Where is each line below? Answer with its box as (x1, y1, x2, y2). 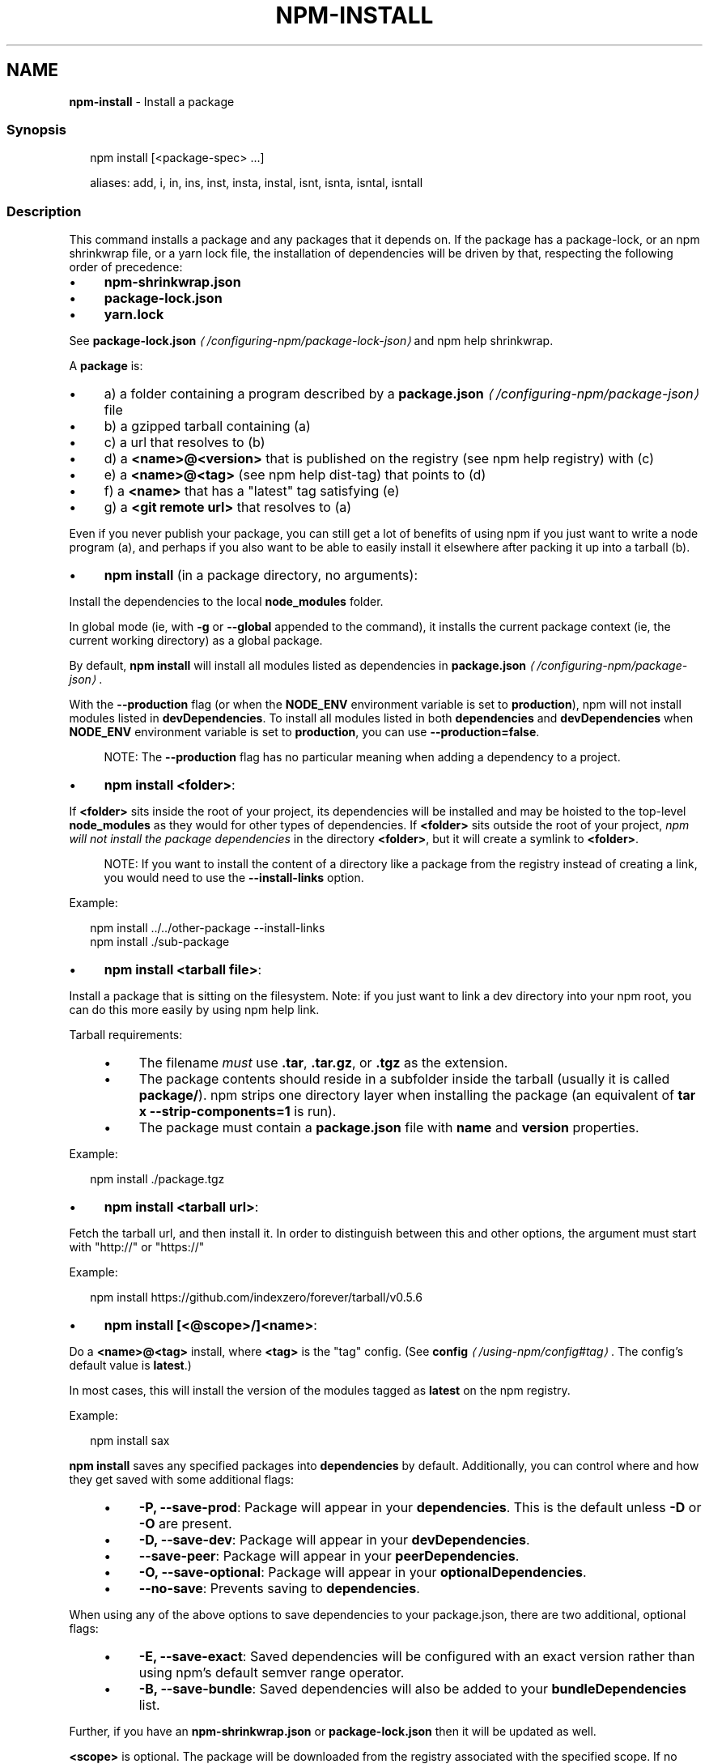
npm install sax (90, 1434, 170, 1448)
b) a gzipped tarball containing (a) (104, 418, 311, 435)
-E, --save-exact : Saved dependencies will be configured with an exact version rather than (138, 1648, 695, 1665)
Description (6, 202, 82, 219)
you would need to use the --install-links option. (104, 871, 364, 885)
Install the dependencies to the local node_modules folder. (69, 594, 384, 609)
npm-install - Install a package (69, 94, 235, 109)
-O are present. (138, 1515, 232, 1532)
